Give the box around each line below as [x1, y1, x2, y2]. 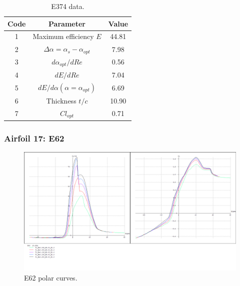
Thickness [46, 95, 76, 105]
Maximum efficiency [32, 31, 94, 41]
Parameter [48, 18, 85, 28]
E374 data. [51, 1, 84, 11]
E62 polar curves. [24, 272, 77, 283]
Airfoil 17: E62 [4, 131, 64, 144]
